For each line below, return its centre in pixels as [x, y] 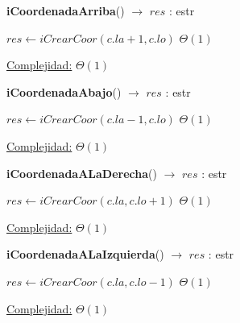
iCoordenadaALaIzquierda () [85, 254]
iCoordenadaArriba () [66, 10]
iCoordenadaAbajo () [64, 91]
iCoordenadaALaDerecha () [82, 173]
